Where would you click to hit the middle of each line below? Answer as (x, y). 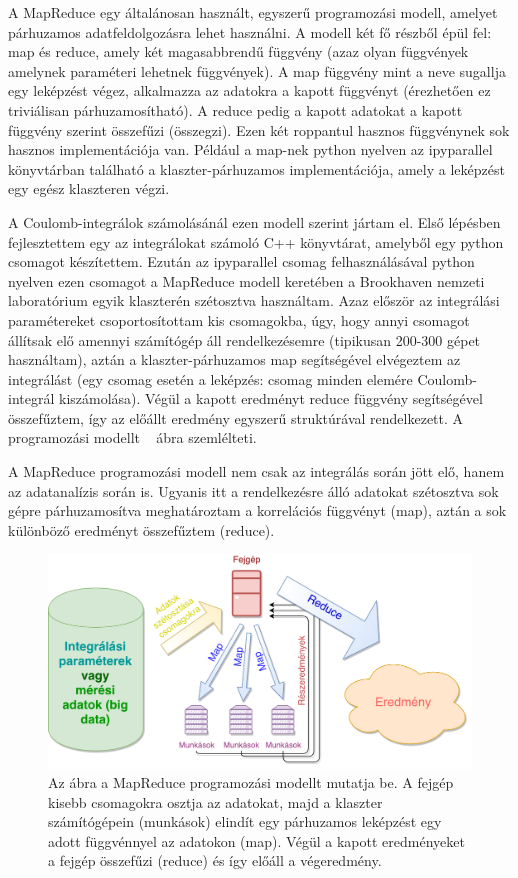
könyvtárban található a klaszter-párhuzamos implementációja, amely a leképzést (256, 168)
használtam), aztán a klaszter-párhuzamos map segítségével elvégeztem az (234, 359)
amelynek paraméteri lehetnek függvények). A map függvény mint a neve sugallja (257, 70)
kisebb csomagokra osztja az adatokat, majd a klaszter (215, 801)
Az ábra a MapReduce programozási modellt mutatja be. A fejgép (251, 782)
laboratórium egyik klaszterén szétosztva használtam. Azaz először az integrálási (254, 300)
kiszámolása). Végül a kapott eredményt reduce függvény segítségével (270, 398)
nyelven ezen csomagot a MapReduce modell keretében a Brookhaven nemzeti (246, 280)
